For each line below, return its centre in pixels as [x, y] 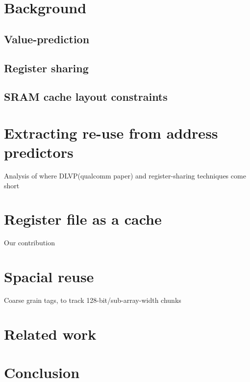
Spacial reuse [49, 277]
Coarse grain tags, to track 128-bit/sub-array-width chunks [93, 300]
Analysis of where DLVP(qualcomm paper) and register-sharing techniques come [125, 176]
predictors [39, 152]
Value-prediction [47, 39]
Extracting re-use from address [111, 132]
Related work [50, 334]
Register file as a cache [83, 219]
